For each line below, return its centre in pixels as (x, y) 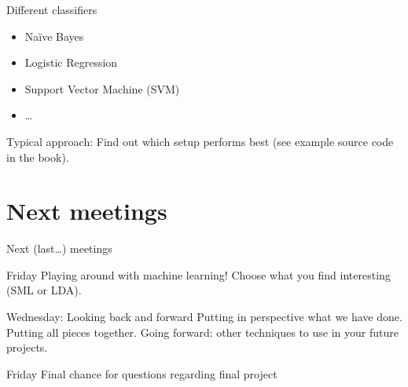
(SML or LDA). (44, 290)
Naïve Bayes (54, 36)
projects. (27, 347)
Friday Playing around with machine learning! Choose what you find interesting (198, 274)
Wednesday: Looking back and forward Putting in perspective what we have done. (204, 317)
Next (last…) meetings (59, 248)
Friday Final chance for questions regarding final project (142, 373)
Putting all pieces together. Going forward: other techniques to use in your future (202, 332)
